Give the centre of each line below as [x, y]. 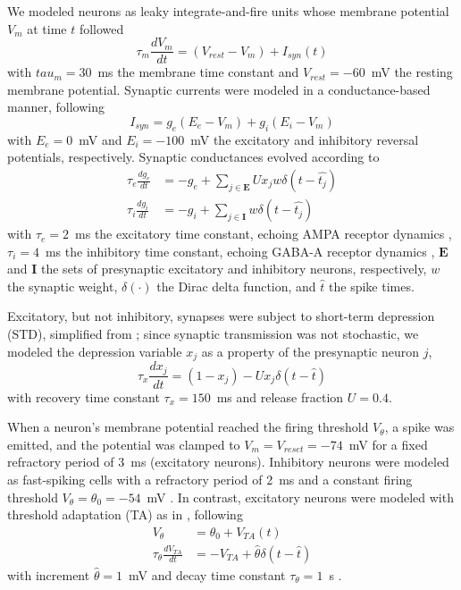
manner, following [56, 107]
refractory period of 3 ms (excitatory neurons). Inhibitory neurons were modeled [228, 462]
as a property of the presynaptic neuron [310, 351]
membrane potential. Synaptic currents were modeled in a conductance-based [219, 89]
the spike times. [372, 286]
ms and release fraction [280, 396]
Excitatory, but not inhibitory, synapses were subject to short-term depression [221, 316]
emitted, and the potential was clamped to [124, 444]
